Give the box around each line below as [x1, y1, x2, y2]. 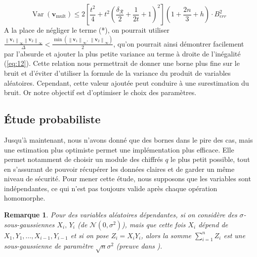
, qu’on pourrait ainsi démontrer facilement [113, 38, 244, 49]
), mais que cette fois [122, 219, 186, 229]
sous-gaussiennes [4, 219, 55, 229]
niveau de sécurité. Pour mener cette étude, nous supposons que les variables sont [4, 173, 251, 184]
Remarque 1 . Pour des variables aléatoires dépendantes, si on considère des [4, 209, 237, 220]
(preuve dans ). [116, 241, 163, 251]
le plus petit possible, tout [171, 154, 250, 164]
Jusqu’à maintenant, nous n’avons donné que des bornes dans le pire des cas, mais [4, 134, 253, 145]
